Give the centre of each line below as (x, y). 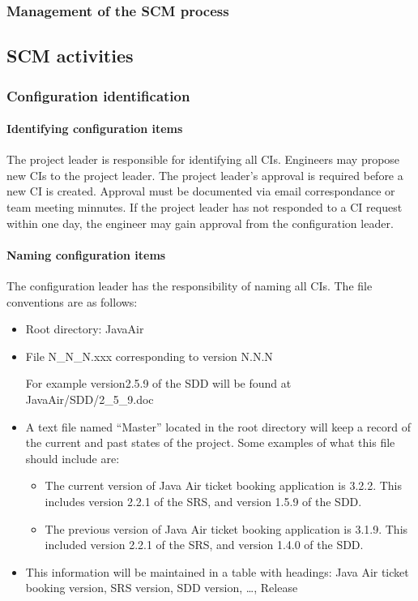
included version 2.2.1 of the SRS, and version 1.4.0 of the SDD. (204, 545)
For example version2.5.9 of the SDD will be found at (158, 383)
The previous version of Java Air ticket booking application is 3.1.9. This (226, 528)
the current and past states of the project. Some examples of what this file (210, 442)
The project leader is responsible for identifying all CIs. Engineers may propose (203, 159)
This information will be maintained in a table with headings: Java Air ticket (217, 571)
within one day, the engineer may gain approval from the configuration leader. (200, 223)
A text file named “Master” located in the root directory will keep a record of (218, 426)
